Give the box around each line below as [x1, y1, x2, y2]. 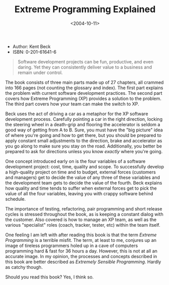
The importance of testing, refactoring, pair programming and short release [5, 205, 162, 211]
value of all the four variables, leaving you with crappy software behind [5, 190, 153, 196]
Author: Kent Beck [12, 43, 51, 49]
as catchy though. [5, 264, 43, 270]
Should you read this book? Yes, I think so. [5, 274, 94, 280]
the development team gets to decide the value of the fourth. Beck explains [5, 180, 162, 186]
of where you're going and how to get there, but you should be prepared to [5, 132, 162, 138]
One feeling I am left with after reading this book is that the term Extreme [5, 232, 157, 238]
